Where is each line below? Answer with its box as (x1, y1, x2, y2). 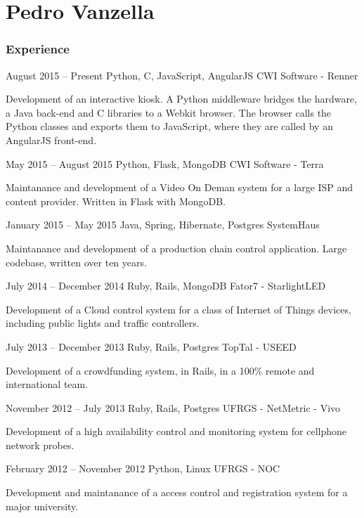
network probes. (6, 437, 74, 452)
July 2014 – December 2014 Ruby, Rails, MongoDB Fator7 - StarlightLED (6, 278, 326, 293)
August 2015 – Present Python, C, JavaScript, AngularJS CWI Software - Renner (6, 67, 358, 82)
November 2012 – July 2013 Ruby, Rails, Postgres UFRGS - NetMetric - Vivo (6, 400, 341, 415)
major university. (6, 498, 79, 513)
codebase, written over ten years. (6, 254, 147, 269)
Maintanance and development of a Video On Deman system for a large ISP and (6, 180, 353, 195)
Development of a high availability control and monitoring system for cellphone (6, 424, 347, 439)
